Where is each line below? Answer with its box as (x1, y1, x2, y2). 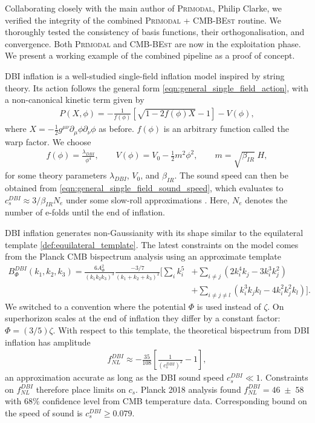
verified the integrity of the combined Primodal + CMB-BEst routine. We (5, 13, 282, 26)
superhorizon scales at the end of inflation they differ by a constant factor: (5, 312, 281, 324)
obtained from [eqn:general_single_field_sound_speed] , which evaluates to (5, 182, 284, 194)
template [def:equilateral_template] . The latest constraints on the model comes (5, 238, 299, 251)
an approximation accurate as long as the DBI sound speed (5, 371, 224, 384)
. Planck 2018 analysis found (135, 382, 241, 395)
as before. (99, 122, 134, 135)
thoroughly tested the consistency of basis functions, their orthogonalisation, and (5, 25, 305, 38)
